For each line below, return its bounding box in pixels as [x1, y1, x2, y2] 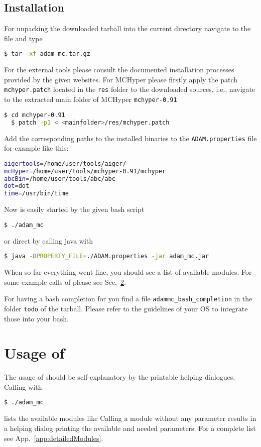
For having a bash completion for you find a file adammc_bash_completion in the [4, 293, 252, 304]
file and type [4, 33, 43, 43]
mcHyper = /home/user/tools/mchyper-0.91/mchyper [4, 167, 166, 175]
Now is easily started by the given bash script [4, 204, 145, 214]
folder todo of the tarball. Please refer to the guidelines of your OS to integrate [4, 303, 248, 313]
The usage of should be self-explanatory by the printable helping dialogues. [4, 372, 235, 382]
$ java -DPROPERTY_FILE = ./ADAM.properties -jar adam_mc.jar [4, 253, 209, 260]
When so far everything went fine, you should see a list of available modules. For [4, 267, 252, 277]
